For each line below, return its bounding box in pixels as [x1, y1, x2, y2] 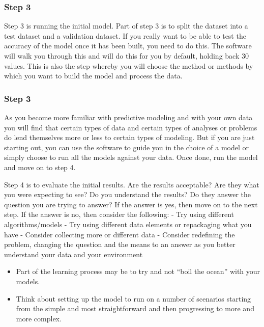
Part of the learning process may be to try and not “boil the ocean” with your [16, 266, 260, 277]
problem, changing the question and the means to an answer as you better [4, 239, 236, 250]
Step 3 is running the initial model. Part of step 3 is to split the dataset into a [4, 20, 248, 31]
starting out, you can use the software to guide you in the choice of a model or [4, 142, 249, 152]
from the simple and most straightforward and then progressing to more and [16, 303, 254, 314]
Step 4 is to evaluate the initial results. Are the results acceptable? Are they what [4, 179, 259, 189]
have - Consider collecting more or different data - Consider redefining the [4, 229, 235, 239]
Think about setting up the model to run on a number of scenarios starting [16, 293, 251, 304]
